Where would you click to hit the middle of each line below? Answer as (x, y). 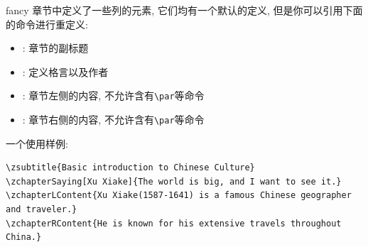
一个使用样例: (37, 143)
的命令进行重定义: (47, 24)
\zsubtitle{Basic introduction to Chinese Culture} (130, 168)
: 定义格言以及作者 (65, 71)
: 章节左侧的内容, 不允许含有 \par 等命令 (113, 95)
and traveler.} (42, 210)
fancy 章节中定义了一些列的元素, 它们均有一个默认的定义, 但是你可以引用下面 (184, 10)
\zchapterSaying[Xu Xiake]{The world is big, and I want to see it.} (174, 181)
